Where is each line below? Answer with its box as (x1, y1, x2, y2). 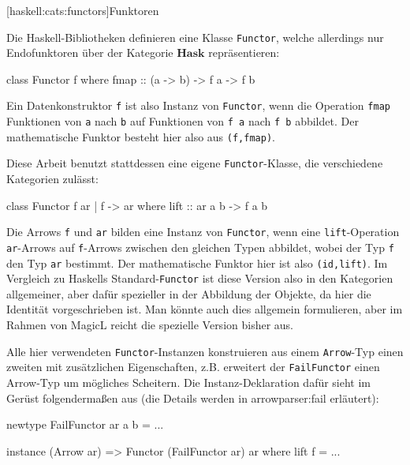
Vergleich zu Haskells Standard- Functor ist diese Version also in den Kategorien (6, 270, 393, 287)
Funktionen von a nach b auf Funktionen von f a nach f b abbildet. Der (6, 113, 359, 129)
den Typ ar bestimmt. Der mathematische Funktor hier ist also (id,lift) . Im (6, 254, 388, 271)
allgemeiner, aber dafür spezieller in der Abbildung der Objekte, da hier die (6, 285, 371, 302)
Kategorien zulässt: (6, 171, 99, 187)
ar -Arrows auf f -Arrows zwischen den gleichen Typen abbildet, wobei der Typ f (6, 238, 394, 255)
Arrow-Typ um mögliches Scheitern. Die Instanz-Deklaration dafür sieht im (6, 373, 371, 390)
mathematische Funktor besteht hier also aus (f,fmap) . (6, 128, 275, 144)
